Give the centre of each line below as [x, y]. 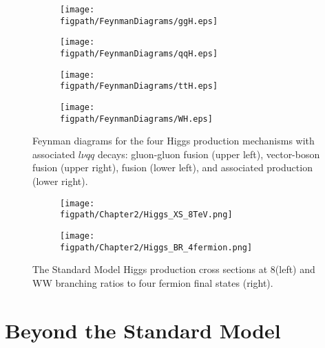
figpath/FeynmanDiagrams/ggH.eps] [139, 21]
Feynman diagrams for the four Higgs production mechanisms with [174, 141]
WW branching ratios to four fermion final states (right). [153, 282]
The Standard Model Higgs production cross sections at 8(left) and [174, 269]
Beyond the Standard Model [143, 330]
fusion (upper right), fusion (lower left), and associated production [172, 167]
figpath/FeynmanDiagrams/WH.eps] [136, 119]
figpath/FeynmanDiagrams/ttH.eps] [139, 86]
